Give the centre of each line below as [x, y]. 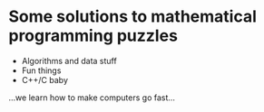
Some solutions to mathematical [133, 17]
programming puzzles [93, 36]
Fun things [41, 70]
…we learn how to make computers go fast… [92, 98]
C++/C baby [45, 79]
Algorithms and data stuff [69, 61]
